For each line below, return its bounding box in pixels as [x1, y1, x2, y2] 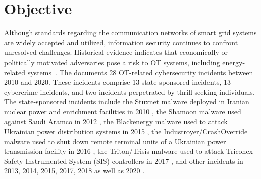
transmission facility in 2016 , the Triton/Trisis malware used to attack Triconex [4, 146, 253, 156]
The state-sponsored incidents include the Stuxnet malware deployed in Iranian [4, 96, 249, 107]
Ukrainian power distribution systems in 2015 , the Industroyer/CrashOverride [4, 126, 248, 137]
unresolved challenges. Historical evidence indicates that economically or [4, 47, 228, 57]
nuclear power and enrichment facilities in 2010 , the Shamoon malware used [4, 106, 241, 116]
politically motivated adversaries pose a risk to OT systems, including [4, 56, 220, 67]
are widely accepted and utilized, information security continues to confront [4, 37, 238, 47]
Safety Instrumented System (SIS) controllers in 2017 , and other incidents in [4, 155, 243, 166]
